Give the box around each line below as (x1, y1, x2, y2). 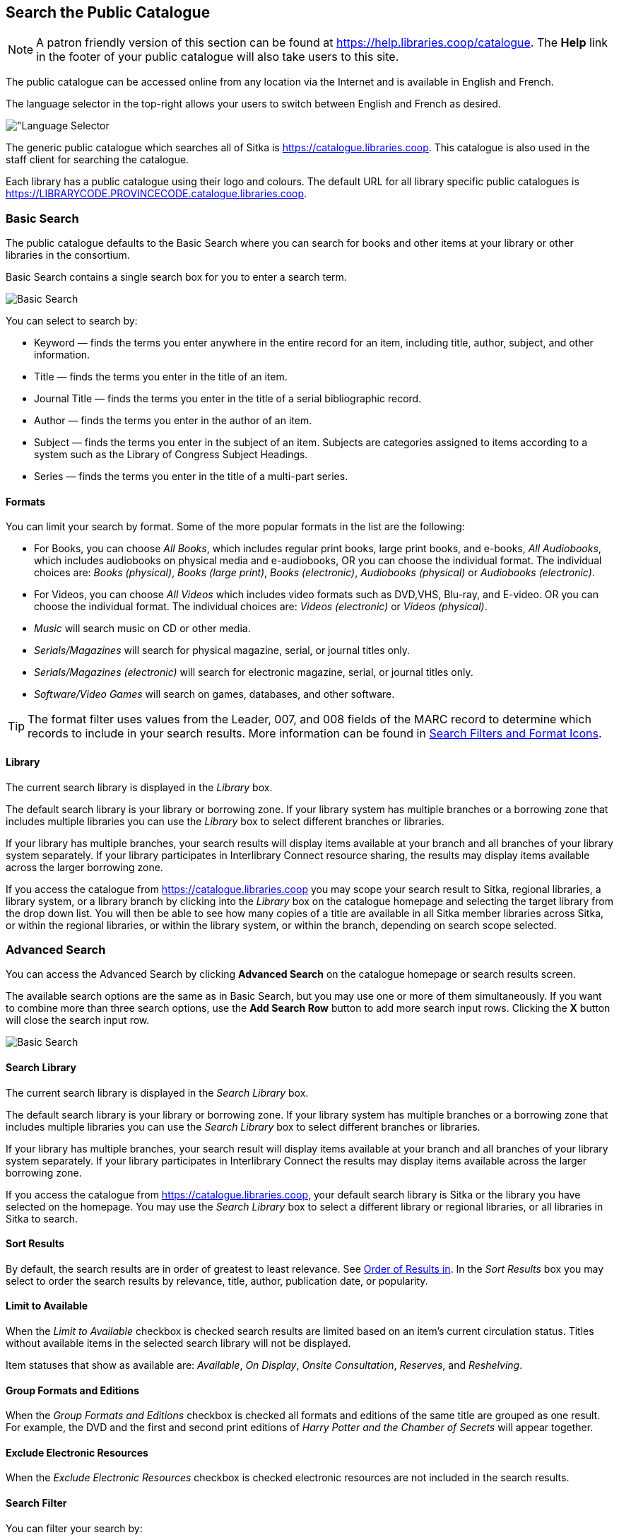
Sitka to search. (6, 1212, 78, 1225)
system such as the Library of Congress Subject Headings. (34, 448, 308, 461)
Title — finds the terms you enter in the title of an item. (34, 371, 288, 383)
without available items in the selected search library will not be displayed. (6, 1337, 351, 1350)
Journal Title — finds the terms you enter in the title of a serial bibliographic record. (34, 392, 422, 405)
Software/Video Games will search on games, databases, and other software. (34, 688, 395, 701)
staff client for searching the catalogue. (6, 153, 189, 166)
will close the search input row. (6, 1014, 150, 1027)
